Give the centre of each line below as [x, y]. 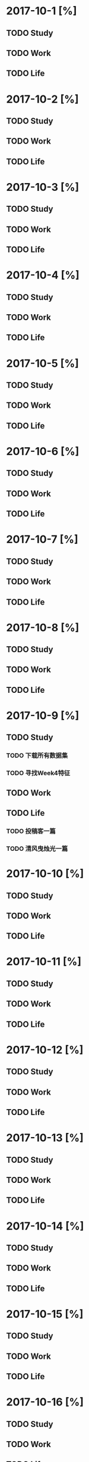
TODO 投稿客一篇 [31, 831]
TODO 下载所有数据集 [37, 755]
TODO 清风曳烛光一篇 [37, 848]
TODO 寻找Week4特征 [38, 773]
